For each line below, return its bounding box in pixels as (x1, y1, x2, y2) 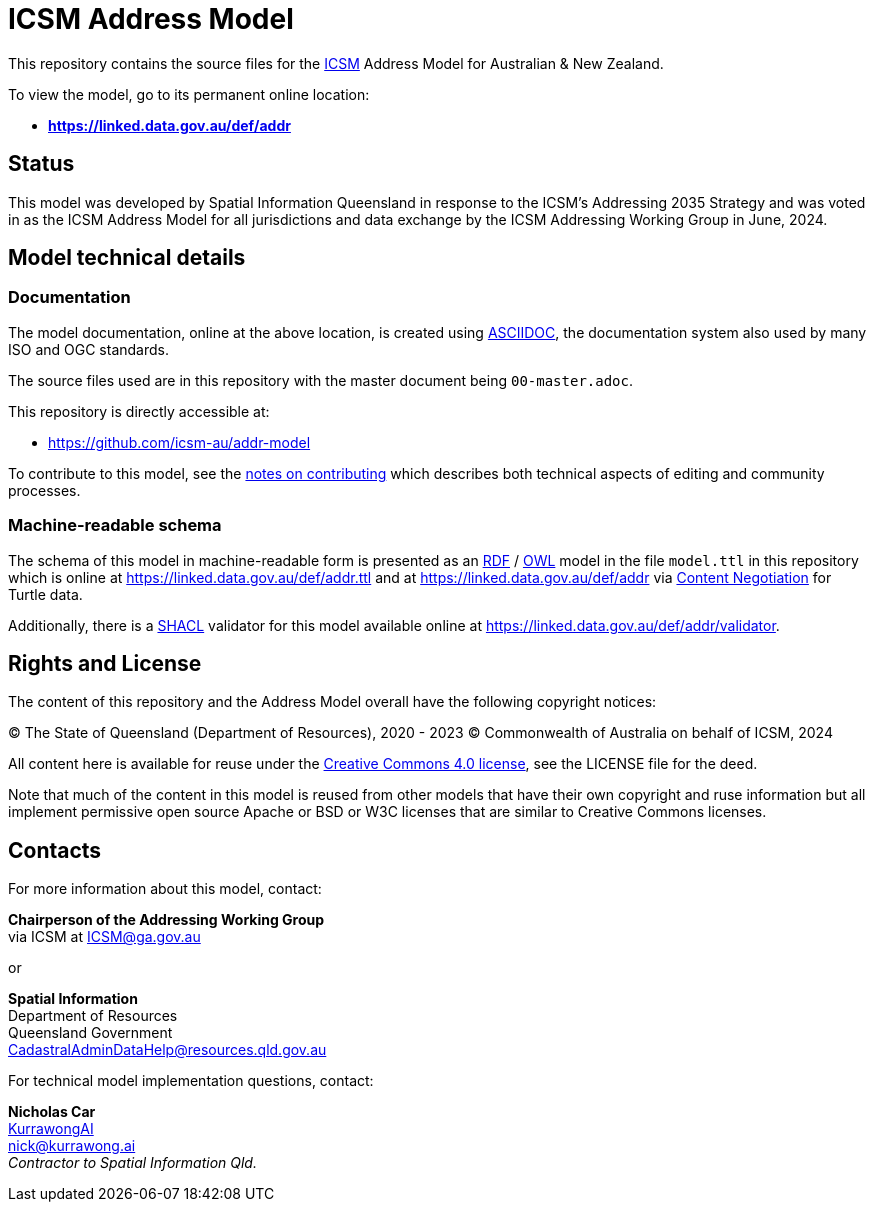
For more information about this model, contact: (8, 880, 322, 898)
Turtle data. (8, 585, 83, 603)
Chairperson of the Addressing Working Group (8, 911, 325, 929)
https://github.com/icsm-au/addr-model (48, 433, 311, 451)
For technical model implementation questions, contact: (8, 1072, 374, 1090)
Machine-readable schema (8, 515, 222, 536)
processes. (8, 481, 81, 499)
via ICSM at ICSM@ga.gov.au (8, 928, 201, 946)
